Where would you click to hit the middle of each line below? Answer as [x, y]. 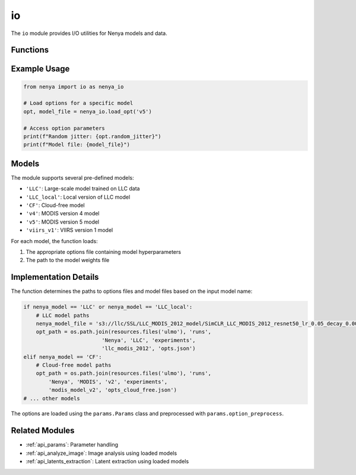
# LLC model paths [63, 315]
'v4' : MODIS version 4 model [63, 213]
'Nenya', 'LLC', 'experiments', [149, 340]
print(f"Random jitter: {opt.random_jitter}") [92, 136]
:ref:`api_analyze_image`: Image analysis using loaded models [101, 453]
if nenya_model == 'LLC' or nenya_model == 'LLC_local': [108, 307]
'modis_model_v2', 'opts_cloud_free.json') [113, 390]
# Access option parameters [64, 128]
